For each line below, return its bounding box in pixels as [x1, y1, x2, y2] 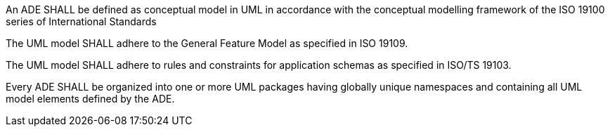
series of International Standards [6, 15, 157, 27]
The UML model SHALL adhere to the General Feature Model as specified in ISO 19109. [6, 37, 408, 49]
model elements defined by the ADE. [6, 93, 175, 105]
